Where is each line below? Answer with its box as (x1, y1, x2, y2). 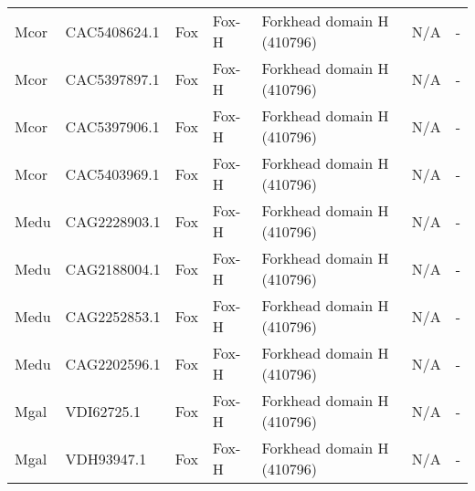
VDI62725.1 (65, 400, 142, 422)
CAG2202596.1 (65, 352, 161, 374)
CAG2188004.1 (65, 257, 161, 279)
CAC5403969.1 (65, 162, 160, 184)
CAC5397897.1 (65, 68, 160, 89)
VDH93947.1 (65, 447, 147, 469)
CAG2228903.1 (65, 210, 161, 232)
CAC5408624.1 (65, 20, 160, 42)
